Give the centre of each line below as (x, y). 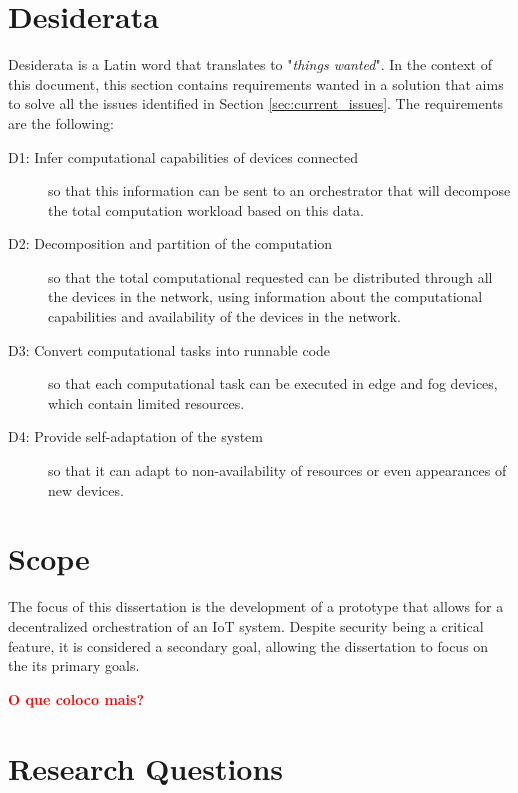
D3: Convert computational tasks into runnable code (169, 349)
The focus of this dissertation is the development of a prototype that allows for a (256, 606)
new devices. (86, 489)
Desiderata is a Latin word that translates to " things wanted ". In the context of (250, 64)
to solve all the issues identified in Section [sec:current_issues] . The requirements (256, 103)
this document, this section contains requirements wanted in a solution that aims (256, 83)
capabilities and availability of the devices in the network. (224, 316)
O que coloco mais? (76, 698)
